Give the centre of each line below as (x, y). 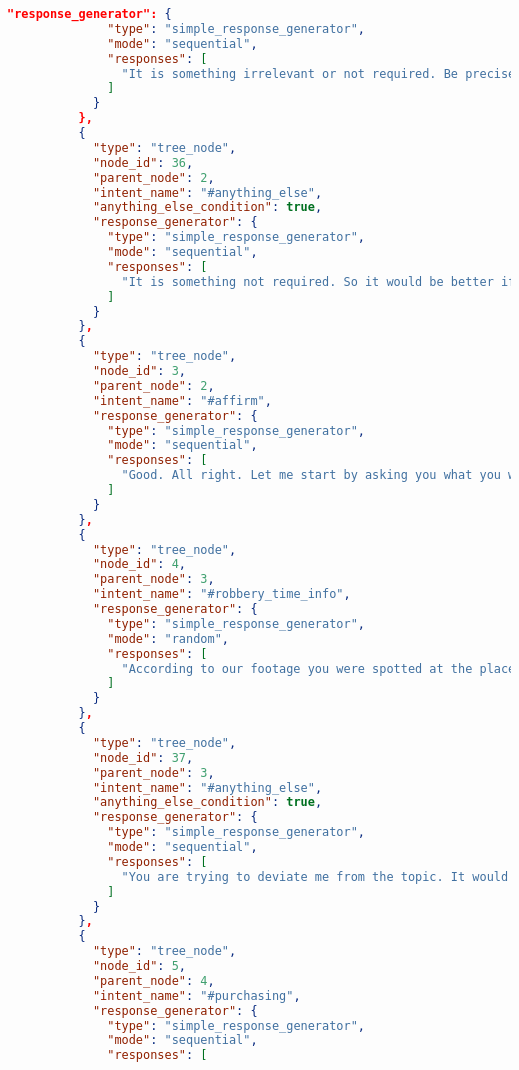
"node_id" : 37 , (143, 757)
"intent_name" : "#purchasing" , (196, 995)
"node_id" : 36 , (143, 162)
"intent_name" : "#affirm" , (182, 400)
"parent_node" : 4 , (153, 980)
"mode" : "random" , (168, 638)
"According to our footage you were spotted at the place (318, 668)
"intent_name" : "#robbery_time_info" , (221, 594)
